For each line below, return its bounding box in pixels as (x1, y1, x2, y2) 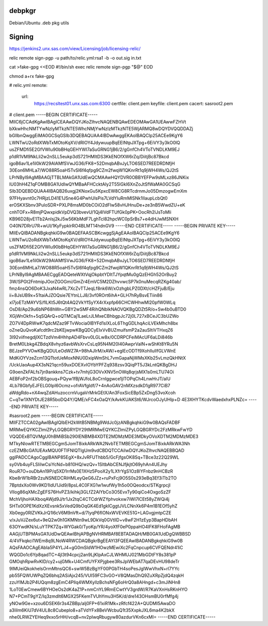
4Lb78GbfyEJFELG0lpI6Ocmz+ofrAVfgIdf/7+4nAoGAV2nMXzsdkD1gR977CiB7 (9, 383, 171, 389)
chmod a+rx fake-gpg (9, 73, 55, 79)
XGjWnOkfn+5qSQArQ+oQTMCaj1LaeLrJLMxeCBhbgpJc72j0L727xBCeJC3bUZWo (9, 313, 179, 319)
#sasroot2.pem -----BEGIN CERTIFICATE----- (9, 413, 104, 418)
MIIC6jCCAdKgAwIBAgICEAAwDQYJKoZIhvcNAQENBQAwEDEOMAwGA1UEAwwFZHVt (9, 119, 186, 125)
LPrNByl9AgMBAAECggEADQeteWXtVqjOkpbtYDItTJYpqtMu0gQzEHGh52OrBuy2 (9, 272, 177, 278)
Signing (9, 33, 34, 41)
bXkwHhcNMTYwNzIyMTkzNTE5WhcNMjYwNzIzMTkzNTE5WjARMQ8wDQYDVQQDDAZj (9, 126, 194, 132)
